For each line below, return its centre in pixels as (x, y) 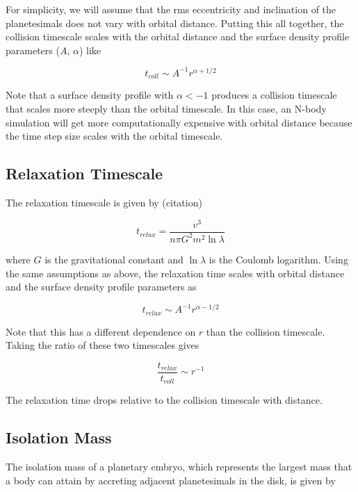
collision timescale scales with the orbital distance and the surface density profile (178, 36)
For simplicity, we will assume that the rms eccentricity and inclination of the (171, 9)
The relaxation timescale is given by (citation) (104, 202)
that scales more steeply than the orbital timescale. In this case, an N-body (166, 108)
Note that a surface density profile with (90, 95)
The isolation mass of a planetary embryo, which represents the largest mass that (179, 467)
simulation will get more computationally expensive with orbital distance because (179, 122)
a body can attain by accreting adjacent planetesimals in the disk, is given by (171, 480)
